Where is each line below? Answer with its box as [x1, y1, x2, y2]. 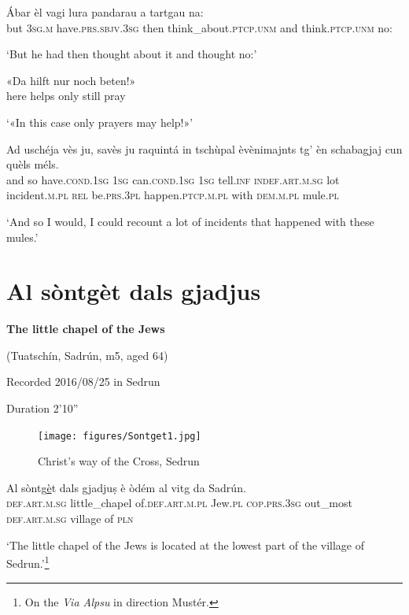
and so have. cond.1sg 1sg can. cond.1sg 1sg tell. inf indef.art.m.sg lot [6, 171, 340, 187]
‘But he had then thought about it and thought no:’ [6, 46, 257, 62]
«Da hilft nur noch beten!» [6, 72, 136, 88]
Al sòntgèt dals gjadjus [6, 275, 261, 307]
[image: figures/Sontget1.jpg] [38, 430, 201, 442]
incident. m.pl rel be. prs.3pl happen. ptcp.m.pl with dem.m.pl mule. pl [6, 187, 339, 203]
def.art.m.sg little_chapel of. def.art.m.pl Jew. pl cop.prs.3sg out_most [6, 495, 352, 511]
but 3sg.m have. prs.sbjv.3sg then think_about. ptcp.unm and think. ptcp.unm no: [6, 19, 392, 35]
